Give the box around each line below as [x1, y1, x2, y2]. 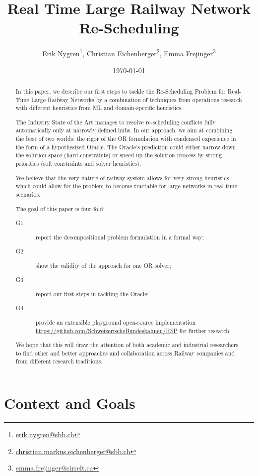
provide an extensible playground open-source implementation [35, 318, 196, 326]
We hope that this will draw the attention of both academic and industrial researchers [15, 341, 239, 349]
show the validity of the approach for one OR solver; [35, 261, 171, 269]
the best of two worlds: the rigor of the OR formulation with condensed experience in [15, 134, 236, 143]
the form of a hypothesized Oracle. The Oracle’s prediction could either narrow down [15, 142, 236, 151]
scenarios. [15, 190, 41, 198]
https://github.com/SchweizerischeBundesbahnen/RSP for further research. [35, 326, 231, 335]
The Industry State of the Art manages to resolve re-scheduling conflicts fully [15, 118, 216, 126]
